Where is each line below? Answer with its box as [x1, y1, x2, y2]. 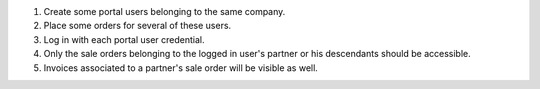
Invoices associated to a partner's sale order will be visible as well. [43, 61, 319, 74]
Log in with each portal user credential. [43, 33, 205, 45]
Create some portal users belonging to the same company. [43, 6, 286, 17]
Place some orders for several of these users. [43, 20, 232, 32]
